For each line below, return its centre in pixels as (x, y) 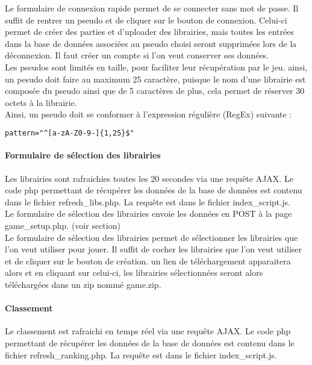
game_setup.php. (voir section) (63, 225)
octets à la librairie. (41, 102)
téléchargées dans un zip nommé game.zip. (83, 284)
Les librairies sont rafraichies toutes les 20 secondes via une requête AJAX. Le (149, 178)
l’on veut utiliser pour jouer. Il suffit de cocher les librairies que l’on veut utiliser (154, 249)
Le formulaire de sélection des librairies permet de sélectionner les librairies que (151, 237)
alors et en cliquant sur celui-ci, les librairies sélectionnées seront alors (134, 273)
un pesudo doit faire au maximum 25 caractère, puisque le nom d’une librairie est (155, 79)
